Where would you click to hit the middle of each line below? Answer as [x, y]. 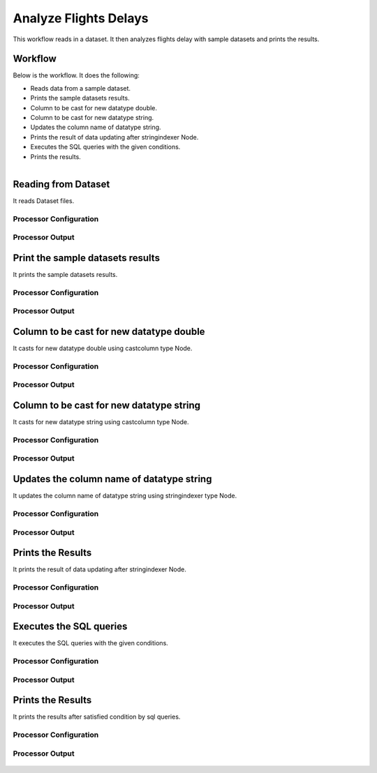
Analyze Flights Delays [81, 18]
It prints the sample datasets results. [65, 275]
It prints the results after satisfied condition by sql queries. [97, 717]
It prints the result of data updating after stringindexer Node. [99, 569]
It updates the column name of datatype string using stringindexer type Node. [125, 496]
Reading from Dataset [61, 184]
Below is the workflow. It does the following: [76, 75]
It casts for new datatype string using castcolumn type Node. [101, 422]
